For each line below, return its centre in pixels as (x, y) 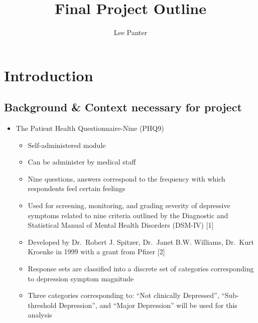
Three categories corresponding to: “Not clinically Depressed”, (123, 295)
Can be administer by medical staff (82, 162)
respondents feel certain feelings (77, 188)
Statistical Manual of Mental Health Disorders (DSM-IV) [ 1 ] (121, 225)
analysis (40, 315)
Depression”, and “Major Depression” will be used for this (148, 305)
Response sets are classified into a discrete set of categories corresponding (141, 269)
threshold (42, 305)
